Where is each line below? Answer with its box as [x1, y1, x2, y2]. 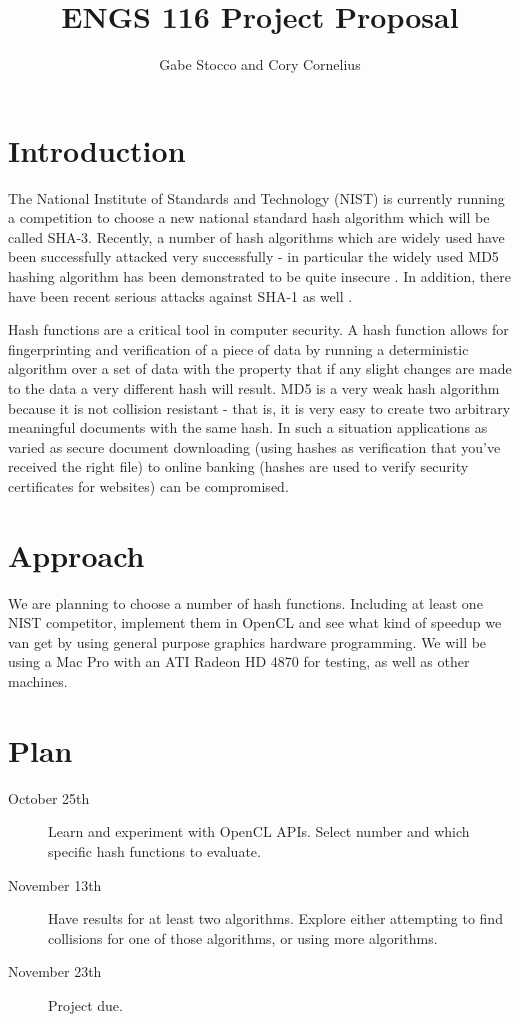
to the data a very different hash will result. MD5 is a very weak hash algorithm [8, 378, 500, 398]
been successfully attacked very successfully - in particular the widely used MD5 [8, 246, 499, 267]
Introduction [8, 129, 186, 170]
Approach [8, 534, 145, 575]
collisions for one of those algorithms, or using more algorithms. [48, 927, 438, 948]
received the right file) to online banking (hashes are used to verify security [8, 456, 469, 477]
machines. [8, 671, 68, 692]
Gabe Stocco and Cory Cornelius [159, 54, 361, 75]
